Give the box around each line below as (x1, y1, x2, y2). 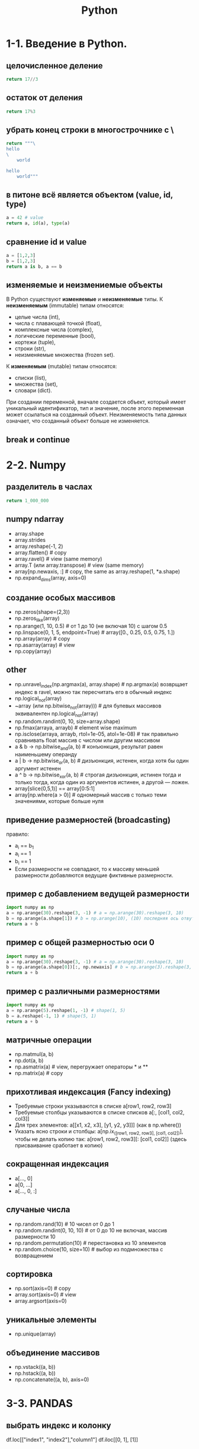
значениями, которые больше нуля (14, 798, 104, 805)
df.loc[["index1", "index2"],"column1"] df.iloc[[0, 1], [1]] (6, 1436, 138, 1443)
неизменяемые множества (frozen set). (14, 351, 115, 359)
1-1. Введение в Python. (6, 37, 127, 50)
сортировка (6, 1269, 53, 1279)
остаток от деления (6, 93, 83, 103)
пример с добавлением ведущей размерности (6, 889, 190, 899)
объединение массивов (6, 1347, 100, 1358)
